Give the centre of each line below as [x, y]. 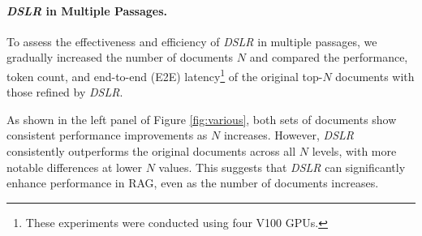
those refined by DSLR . [65, 92]
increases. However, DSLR [289, 135]
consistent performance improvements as [107, 135]
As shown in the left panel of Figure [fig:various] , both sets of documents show [202, 119]
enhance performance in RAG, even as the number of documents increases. [193, 183]
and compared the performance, [329, 57]
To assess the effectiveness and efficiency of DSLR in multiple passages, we [192, 41]
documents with [375, 76]
